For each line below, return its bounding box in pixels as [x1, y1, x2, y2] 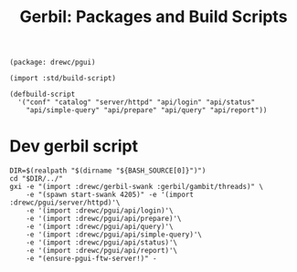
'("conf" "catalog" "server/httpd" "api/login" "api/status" [17, 98, 256, 107]
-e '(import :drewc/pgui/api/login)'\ [26, 206, 174, 215]
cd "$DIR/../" [9, 174, 64, 183]
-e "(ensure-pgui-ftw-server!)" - [26, 254, 157, 264]
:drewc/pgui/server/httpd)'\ [9, 198, 121, 207]
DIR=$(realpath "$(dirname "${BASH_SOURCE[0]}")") [9, 166, 207, 175]
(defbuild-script [9, 89, 76, 99]
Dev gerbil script [9, 136, 139, 157]
